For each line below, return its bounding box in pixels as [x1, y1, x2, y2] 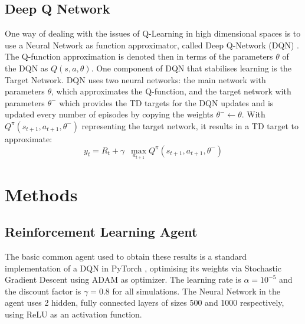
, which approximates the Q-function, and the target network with [51, 85, 291, 97]
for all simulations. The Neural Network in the [112, 284, 281, 297]
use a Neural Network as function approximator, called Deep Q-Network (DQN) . [5, 38, 299, 51]
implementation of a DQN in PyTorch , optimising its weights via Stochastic [5, 261, 281, 274]
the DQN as [5, 61, 48, 74]
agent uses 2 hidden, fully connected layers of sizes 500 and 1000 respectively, [5, 296, 284, 309]
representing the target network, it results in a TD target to [81, 119, 299, 132]
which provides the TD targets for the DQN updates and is [59, 96, 274, 109]
